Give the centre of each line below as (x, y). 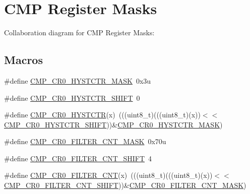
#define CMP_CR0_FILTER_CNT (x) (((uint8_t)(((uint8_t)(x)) (108, 175)
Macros (23, 60)
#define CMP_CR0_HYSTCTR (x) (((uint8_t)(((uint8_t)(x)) (102, 115)
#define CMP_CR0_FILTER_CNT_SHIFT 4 (78, 158)
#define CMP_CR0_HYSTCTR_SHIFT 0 (72, 98)
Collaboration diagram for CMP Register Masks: (79, 33)
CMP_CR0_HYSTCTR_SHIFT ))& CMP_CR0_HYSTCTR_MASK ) (113, 124)
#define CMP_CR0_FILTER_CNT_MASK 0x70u (85, 141)
